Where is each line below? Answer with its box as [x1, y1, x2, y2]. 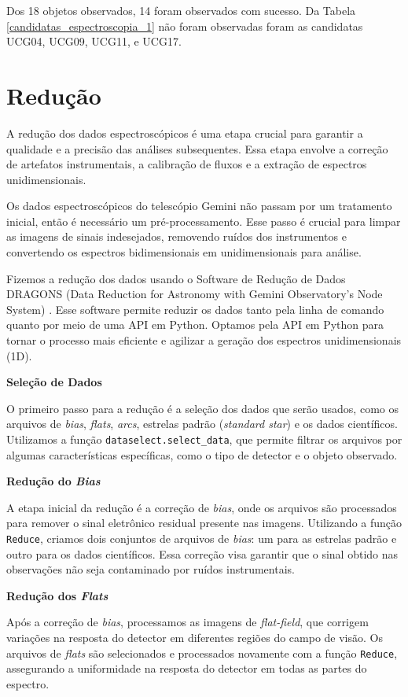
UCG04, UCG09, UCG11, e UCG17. [6, 33, 182, 50]
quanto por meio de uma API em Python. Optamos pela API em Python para [6, 316, 384, 333]
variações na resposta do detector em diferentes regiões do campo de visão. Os [6, 629, 383, 646]
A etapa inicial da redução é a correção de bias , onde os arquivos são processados [6, 499, 397, 515]
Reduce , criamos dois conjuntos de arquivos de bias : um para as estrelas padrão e [6, 530, 397, 547]
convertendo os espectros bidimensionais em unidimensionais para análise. [6, 244, 362, 260]
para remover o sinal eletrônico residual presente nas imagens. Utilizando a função [6, 514, 402, 531]
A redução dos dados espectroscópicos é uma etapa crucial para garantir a [6, 124, 363, 141]
